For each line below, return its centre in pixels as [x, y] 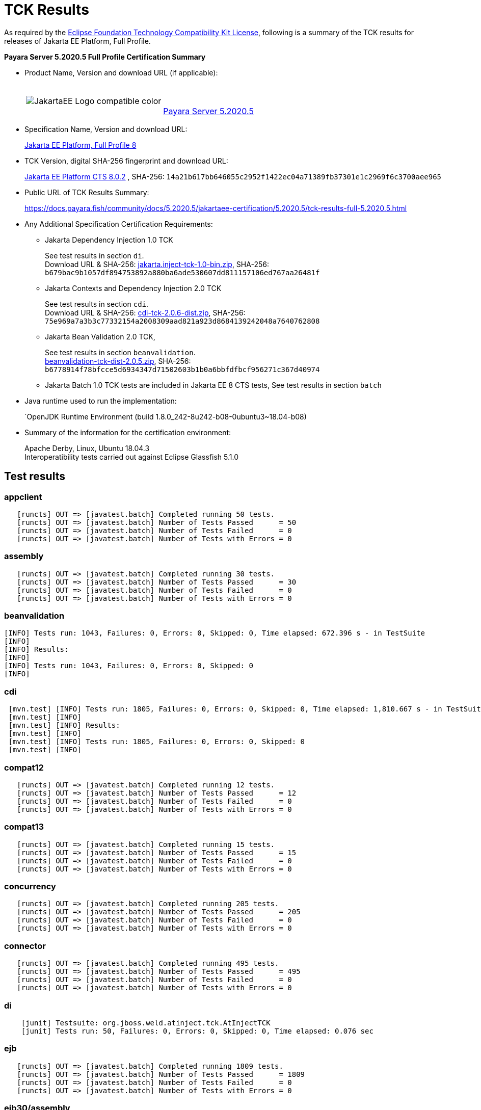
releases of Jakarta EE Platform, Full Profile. [77, 41]
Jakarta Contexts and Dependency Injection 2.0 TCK [133, 288]
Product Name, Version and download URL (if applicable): [121, 72]
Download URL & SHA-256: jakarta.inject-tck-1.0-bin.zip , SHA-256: [157, 264]
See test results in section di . [95, 255]
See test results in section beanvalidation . [120, 352]
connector [25, 946]
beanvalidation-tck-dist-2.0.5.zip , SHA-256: [118, 361]
